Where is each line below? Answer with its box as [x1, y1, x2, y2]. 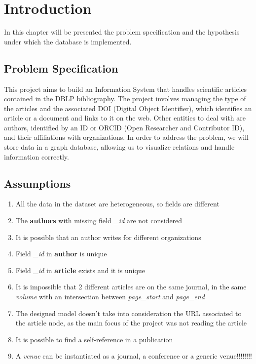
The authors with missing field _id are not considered [15, 215, 183, 226]
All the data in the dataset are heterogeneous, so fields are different [15, 199, 219, 209]
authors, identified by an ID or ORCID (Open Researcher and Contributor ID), [4, 122, 245, 132]
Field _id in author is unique [15, 248, 107, 259]
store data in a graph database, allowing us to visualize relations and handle [4, 142, 235, 152]
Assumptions [4, 175, 71, 191]
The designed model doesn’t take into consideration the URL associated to [15, 308, 242, 318]
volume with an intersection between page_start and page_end [15, 291, 205, 302]
